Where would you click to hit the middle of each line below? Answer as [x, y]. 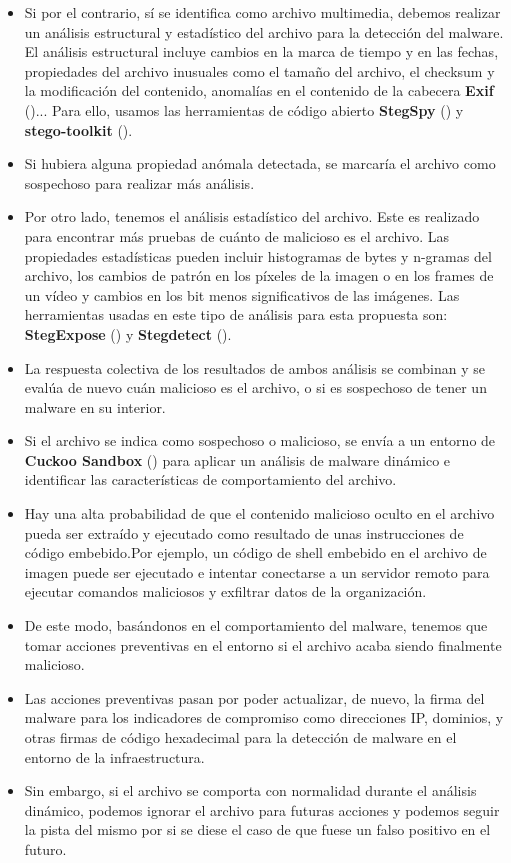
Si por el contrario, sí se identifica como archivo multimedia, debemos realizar [262, 12]
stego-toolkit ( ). [78, 129]
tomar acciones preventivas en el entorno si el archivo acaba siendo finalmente [263, 644]
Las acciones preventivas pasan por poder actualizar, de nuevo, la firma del [254, 697]
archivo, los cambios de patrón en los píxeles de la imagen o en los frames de [259, 275]
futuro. [45, 848]
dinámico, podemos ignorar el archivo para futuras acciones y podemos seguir [262, 809]
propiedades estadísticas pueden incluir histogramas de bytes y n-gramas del [258, 255]
